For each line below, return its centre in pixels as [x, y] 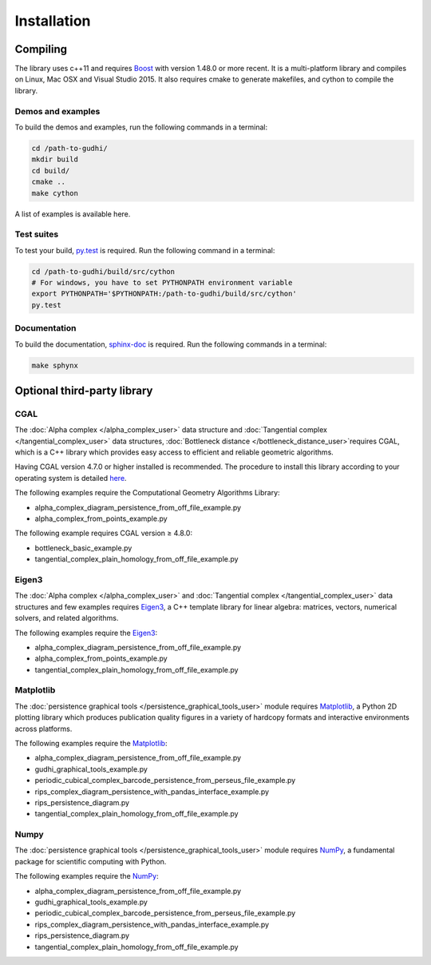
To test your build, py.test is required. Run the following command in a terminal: [145, 250]
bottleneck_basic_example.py [83, 548]
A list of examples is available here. [73, 214]
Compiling [41, 49]
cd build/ [51, 171]
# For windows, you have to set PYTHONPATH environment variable [162, 283]
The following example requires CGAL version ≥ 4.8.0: [104, 533]
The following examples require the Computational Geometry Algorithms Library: [147, 493]
